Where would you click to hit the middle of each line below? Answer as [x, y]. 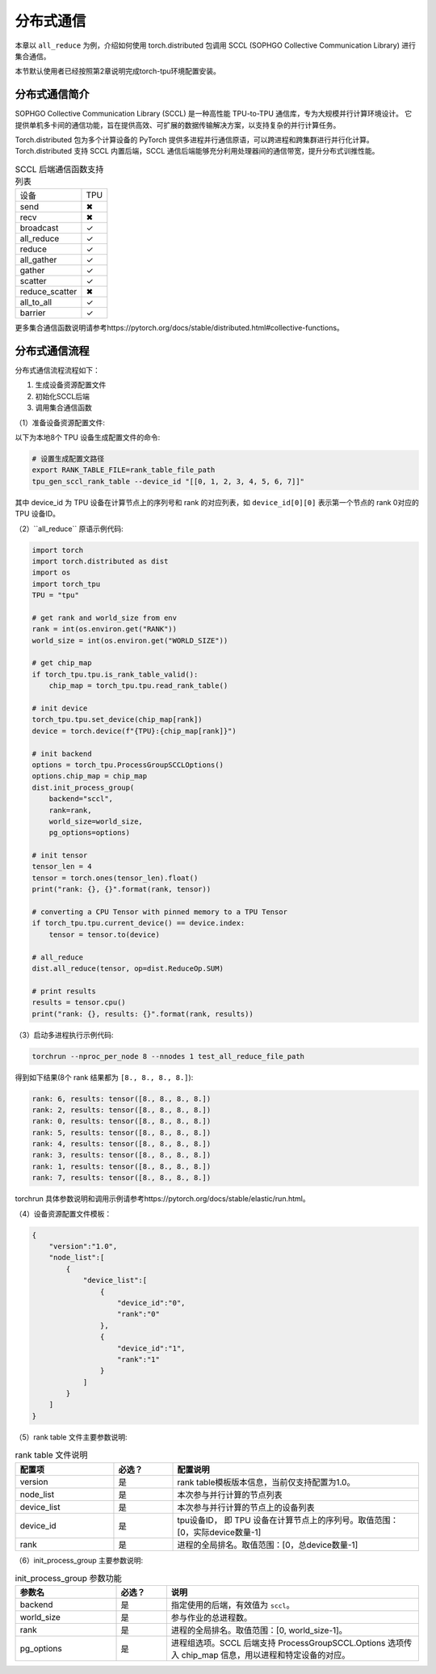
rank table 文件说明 [51, 1455]
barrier [33, 313]
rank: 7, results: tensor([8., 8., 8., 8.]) [122, 1178]
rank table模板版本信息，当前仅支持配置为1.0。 [266, 1482]
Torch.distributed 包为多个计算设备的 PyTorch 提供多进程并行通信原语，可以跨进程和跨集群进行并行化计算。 [195, 140]
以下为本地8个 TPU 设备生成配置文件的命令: [88, 437]
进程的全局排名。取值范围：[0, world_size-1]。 [259, 1630]
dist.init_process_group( [83, 787]
